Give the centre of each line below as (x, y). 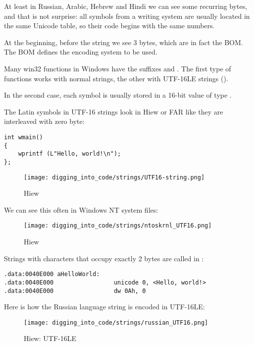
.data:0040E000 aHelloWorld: (52, 274)
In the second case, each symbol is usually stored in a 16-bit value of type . (118, 95)
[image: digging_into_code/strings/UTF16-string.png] (114, 177)
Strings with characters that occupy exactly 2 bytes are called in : (104, 258)
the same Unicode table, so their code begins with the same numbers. (109, 26)
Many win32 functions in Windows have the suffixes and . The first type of (118, 68)
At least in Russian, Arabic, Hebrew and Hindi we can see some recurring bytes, (126, 6)
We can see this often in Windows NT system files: (81, 209)
